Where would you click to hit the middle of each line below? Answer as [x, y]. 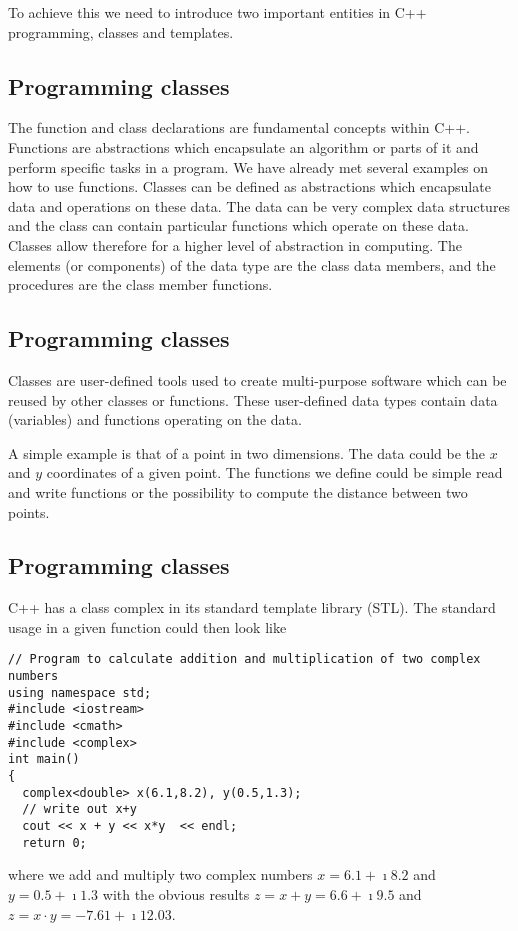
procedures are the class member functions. [140, 284]
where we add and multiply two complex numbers [160, 874]
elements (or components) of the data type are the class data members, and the [252, 264]
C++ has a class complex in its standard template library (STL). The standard [252, 607]
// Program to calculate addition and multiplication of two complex [244, 659]
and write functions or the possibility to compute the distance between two [238, 491]
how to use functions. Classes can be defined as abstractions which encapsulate [249, 186]
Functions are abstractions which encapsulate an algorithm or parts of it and [243, 146]
